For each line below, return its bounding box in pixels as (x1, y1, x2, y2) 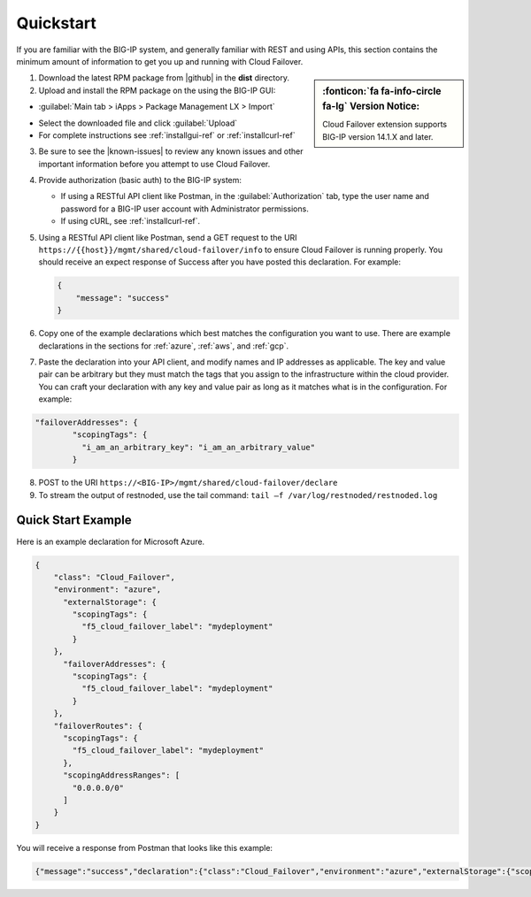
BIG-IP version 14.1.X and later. (322, 131, 434, 142)
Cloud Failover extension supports (322, 119, 448, 130)
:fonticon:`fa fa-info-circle (322, 85, 442, 97)
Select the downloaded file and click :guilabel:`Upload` (38, 118, 238, 128)
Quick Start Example (16, 513, 132, 528)
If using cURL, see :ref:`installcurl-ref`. (60, 216, 201, 226)
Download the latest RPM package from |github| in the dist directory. (38, 73, 289, 83)
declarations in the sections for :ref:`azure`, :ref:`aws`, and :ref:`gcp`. (38, 341, 289, 351)
